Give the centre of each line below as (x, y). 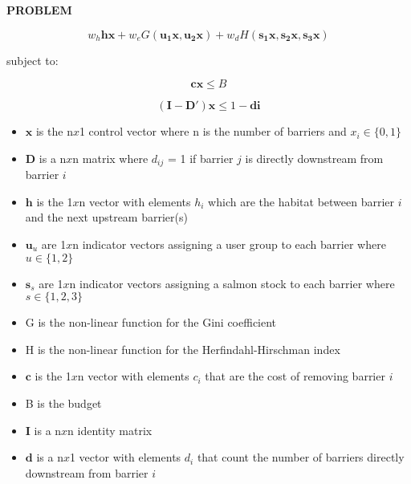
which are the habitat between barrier (301, 201)
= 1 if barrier (200, 158)
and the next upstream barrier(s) (106, 217)
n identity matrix (110, 430)
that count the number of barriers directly (301, 457)
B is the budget (63, 403)
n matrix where (110, 158)
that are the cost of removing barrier (295, 376)
